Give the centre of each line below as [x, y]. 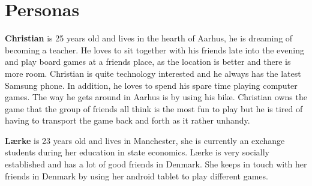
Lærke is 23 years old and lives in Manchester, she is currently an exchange [145, 140]
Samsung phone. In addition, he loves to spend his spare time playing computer [151, 85]
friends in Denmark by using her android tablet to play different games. [136, 175]
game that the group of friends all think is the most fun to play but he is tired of [154, 108]
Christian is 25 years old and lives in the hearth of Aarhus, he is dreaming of [149, 38]
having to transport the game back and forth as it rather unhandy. [127, 120]
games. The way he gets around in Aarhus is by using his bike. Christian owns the [156, 97]
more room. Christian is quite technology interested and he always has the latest [153, 73]
